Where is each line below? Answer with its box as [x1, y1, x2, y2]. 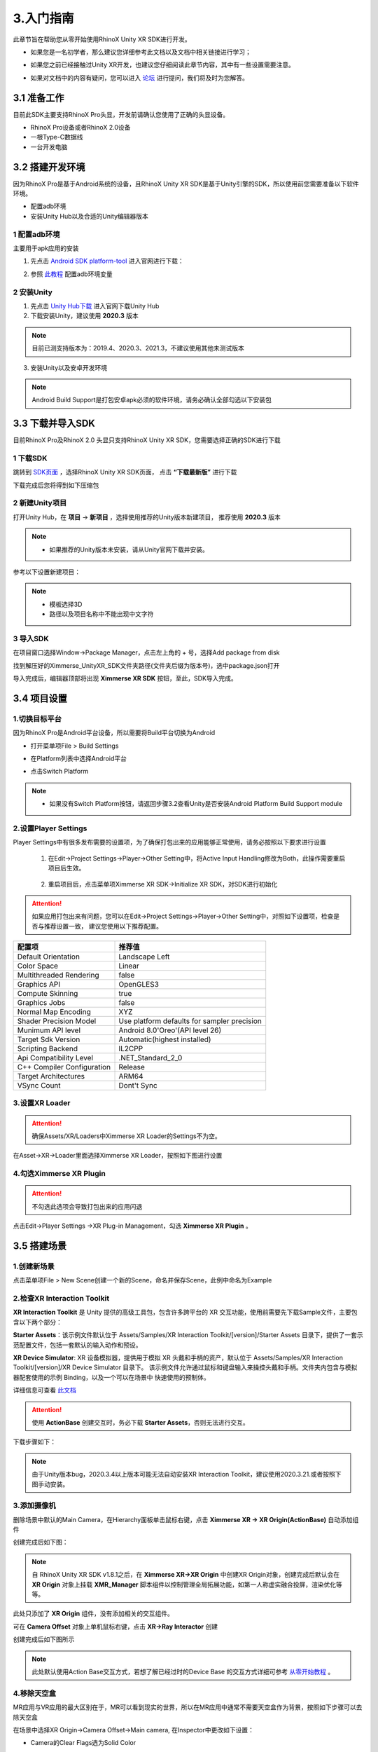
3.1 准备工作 [13, 92, 64, 104]
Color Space [17, 961, 59, 971]
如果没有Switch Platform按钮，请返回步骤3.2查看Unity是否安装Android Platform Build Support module [49, 800, 343, 808]
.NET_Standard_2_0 [118, 1053, 183, 1063]
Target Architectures [17, 1072, 85, 1081]
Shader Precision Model [17, 1016, 97, 1026]
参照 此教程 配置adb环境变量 [30, 270, 113, 278]
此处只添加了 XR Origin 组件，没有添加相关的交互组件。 [13, 1609, 174, 1618]
